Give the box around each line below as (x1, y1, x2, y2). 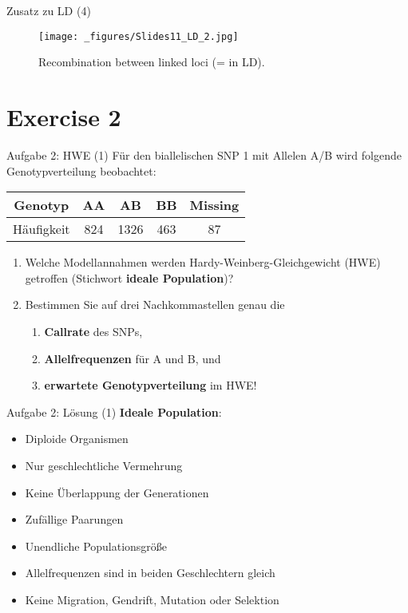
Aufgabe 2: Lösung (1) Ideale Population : (6, 403, 222, 420)
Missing (189, 196, 240, 215)
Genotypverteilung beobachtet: (6, 162, 156, 179)
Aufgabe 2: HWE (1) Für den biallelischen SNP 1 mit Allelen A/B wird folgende (6, 146, 402, 163)
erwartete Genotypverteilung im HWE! (44, 377, 257, 394)
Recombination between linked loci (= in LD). (38, 53, 265, 70)
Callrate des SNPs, (44, 322, 143, 339)
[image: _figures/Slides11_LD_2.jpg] (38, 30, 239, 42)
